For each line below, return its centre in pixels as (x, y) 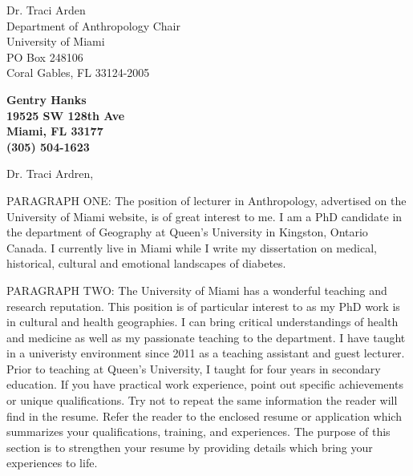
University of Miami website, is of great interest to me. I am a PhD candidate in (204, 216)
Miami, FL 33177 (55, 131)
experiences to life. (52, 463)
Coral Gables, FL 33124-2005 (78, 73)
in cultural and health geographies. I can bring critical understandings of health (202, 322)
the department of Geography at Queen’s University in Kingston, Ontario (187, 232)
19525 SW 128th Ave (66, 115)
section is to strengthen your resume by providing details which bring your (190, 447)
